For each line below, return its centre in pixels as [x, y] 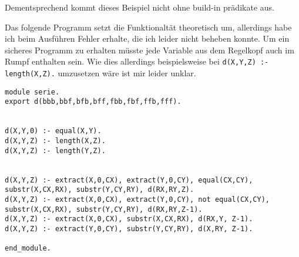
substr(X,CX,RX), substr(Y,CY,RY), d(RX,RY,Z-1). [104, 209]
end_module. [28, 248]
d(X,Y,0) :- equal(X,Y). [53, 131]
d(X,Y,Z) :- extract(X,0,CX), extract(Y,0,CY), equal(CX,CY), [129, 180]
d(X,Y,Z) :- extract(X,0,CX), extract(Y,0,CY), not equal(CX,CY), [137, 199]
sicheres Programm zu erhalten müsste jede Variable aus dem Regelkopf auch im [149, 50]
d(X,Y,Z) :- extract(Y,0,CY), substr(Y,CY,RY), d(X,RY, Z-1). [129, 229]
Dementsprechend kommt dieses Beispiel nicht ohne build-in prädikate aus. [140, 7]
